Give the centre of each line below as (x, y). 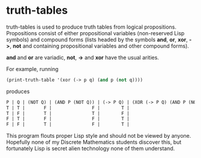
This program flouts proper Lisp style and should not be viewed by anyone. (99, 136)
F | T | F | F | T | (68, 119)
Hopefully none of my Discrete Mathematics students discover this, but (94, 142)
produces (18, 91)
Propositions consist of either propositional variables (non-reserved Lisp (95, 33)
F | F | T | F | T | (68, 125)
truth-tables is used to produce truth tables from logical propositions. (91, 27)
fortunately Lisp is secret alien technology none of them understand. (91, 148)
